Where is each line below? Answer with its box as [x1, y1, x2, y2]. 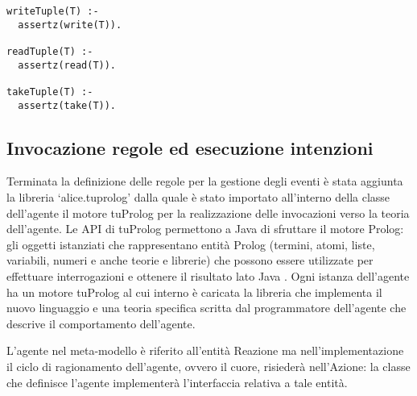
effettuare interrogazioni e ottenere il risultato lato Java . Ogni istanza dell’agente [6, 268, 410, 285]
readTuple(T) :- [6, 45, 93, 57]
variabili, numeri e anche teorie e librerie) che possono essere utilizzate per [6, 252, 374, 269]
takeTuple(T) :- [6, 85, 93, 98]
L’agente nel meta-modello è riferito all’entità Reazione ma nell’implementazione [6, 342, 404, 359]
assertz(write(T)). [18, 19, 122, 31]
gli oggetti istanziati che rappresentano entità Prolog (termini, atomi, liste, [6, 236, 375, 252]
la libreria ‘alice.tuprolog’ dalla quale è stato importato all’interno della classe [6, 189, 390, 206]
